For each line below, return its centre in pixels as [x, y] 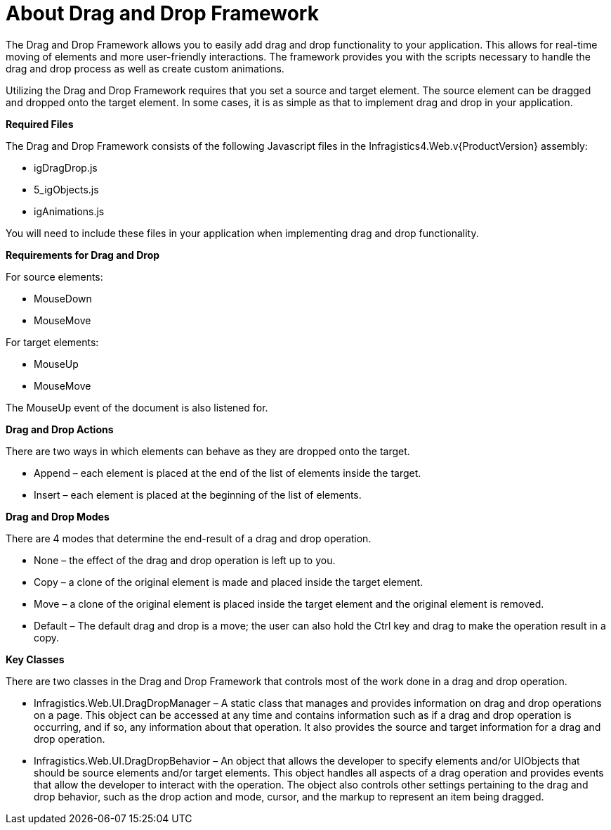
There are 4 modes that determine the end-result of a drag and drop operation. [189, 538]
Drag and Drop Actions [60, 429]
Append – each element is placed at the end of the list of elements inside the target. [228, 473]
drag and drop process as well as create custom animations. [145, 68]
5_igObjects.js [66, 189]
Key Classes [35, 659]
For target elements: [52, 342]
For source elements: [54, 276]
